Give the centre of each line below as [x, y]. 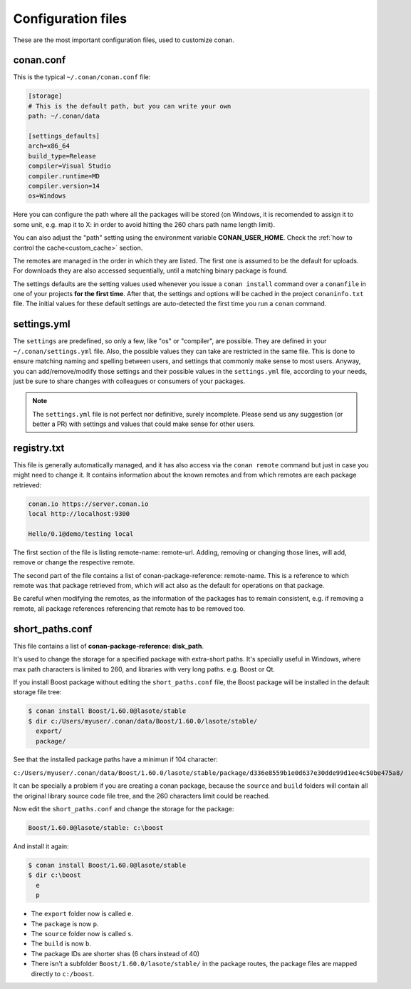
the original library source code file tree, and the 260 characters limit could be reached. [142, 796]
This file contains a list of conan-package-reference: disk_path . [109, 646]
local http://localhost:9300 [79, 514]
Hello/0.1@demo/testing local [81, 534]
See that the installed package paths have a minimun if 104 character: [115, 759]
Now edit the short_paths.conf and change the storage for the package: [124, 809]
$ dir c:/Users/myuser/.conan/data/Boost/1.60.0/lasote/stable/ [143, 721]
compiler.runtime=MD [64, 176]
